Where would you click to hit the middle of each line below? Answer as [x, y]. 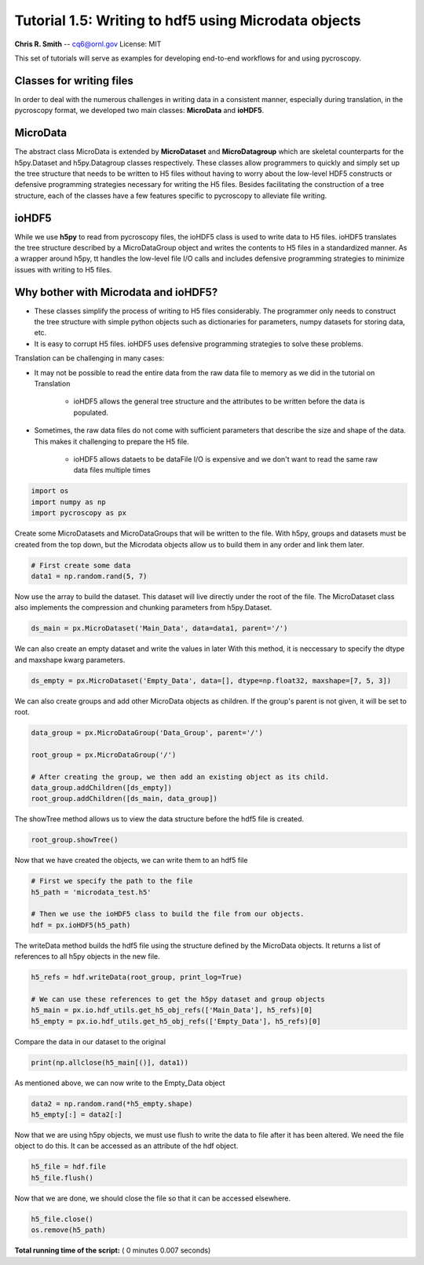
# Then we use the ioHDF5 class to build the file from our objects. [168, 914]
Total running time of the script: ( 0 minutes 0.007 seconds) [113, 1250]
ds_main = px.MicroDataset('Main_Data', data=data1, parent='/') [159, 629]
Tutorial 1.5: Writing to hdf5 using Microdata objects [188, 20]
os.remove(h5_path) [68, 1230]
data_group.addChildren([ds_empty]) [102, 788]
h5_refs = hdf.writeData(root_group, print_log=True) [137, 977]
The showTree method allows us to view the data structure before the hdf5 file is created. [159, 819]
